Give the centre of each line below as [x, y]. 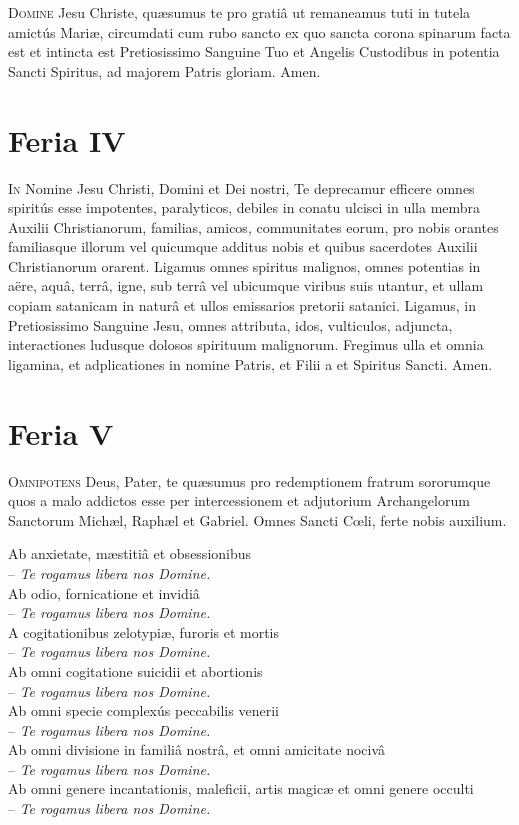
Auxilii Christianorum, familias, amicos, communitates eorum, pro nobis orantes [253, 226]
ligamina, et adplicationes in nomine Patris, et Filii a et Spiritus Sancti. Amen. [250, 363]
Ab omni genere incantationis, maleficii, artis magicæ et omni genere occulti [241, 788]
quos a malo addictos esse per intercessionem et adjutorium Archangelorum [239, 500]
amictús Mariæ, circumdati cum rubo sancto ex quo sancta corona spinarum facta [259, 31]
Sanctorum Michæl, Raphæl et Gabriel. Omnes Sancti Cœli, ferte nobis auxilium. [257, 519]
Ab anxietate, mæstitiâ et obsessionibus [130, 553]
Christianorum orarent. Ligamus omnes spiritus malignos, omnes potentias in [244, 265]
